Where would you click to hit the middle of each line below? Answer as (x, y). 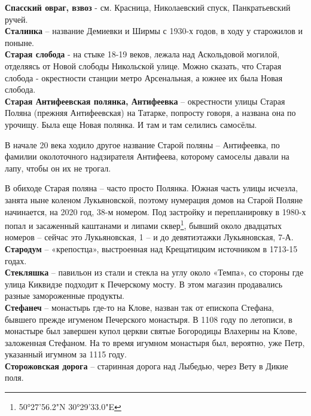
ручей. (16, 19)
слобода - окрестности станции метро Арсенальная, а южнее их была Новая (144, 77)
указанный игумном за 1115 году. (66, 354)
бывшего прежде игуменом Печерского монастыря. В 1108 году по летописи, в (149, 319)
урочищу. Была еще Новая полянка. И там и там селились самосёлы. (131, 124)
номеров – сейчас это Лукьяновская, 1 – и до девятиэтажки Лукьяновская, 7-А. (149, 237)
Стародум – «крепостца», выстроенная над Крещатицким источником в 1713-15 (151, 248)
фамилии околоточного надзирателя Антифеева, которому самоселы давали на (147, 156)
